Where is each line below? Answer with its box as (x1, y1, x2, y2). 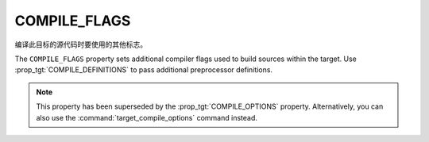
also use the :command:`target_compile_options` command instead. (36, 113, 257, 122)
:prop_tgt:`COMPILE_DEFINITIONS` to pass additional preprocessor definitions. (14, 65, 273, 75)
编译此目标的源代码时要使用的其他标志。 (14, 40, 147, 49)
